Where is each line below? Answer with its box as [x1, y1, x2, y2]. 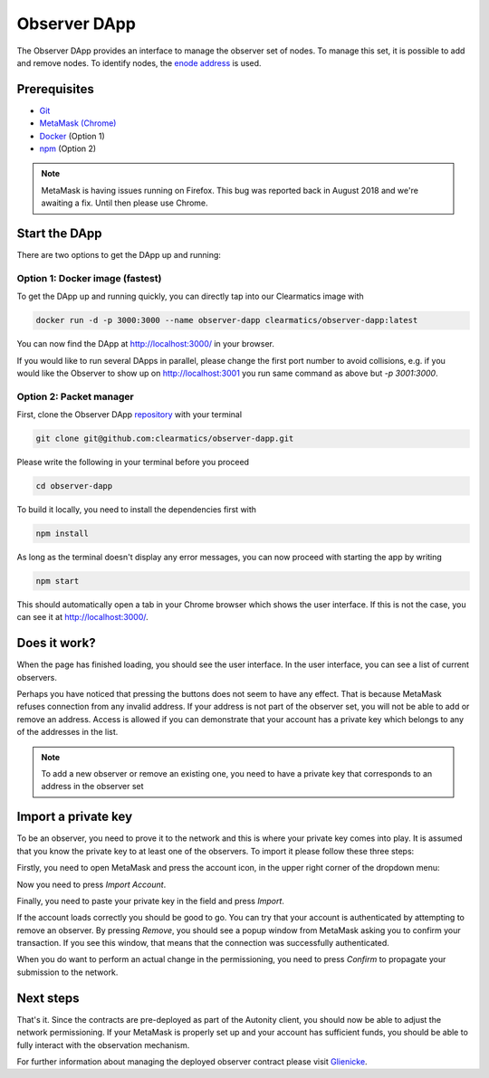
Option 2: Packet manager [16, 390, 135, 403]
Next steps [16, 990, 80, 1006]
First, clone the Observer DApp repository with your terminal [16, 409, 243, 420]
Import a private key [16, 809, 133, 825]
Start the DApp [16, 226, 103, 241]
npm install [35, 529, 90, 539]
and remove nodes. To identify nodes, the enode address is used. [16, 57, 262, 68]
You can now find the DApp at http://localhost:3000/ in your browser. [16, 339, 275, 349]
